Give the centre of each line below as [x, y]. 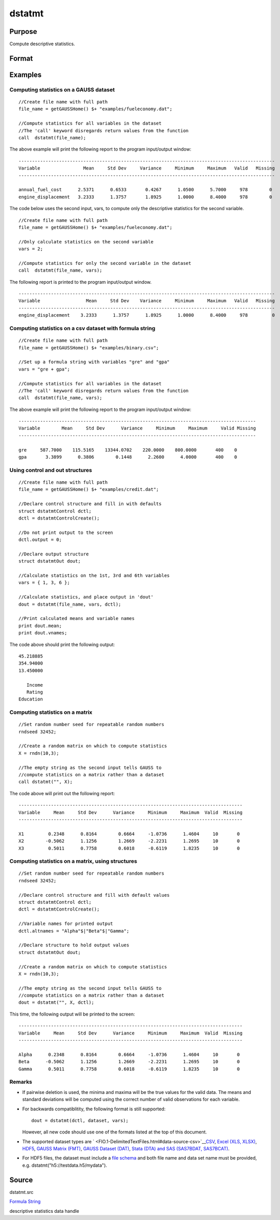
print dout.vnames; [43, 633]
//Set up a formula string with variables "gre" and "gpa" [94, 362]
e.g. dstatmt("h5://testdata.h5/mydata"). [65, 1165]
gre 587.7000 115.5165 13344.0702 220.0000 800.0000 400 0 [128, 450]
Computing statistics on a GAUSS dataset [62, 90]
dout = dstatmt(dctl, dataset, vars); [80, 1120]
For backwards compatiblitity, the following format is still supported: [94, 1109]
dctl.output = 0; [40, 540]
